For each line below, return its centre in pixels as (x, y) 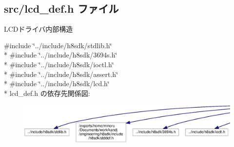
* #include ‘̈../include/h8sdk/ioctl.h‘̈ (59, 64)
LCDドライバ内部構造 (39, 29)
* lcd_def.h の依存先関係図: (47, 93)
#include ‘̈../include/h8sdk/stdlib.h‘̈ (58, 45)
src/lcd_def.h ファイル (61, 9)
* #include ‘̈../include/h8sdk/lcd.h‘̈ (57, 83)
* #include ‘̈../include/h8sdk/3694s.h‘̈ (61, 55)
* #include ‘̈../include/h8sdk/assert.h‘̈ (61, 74)
